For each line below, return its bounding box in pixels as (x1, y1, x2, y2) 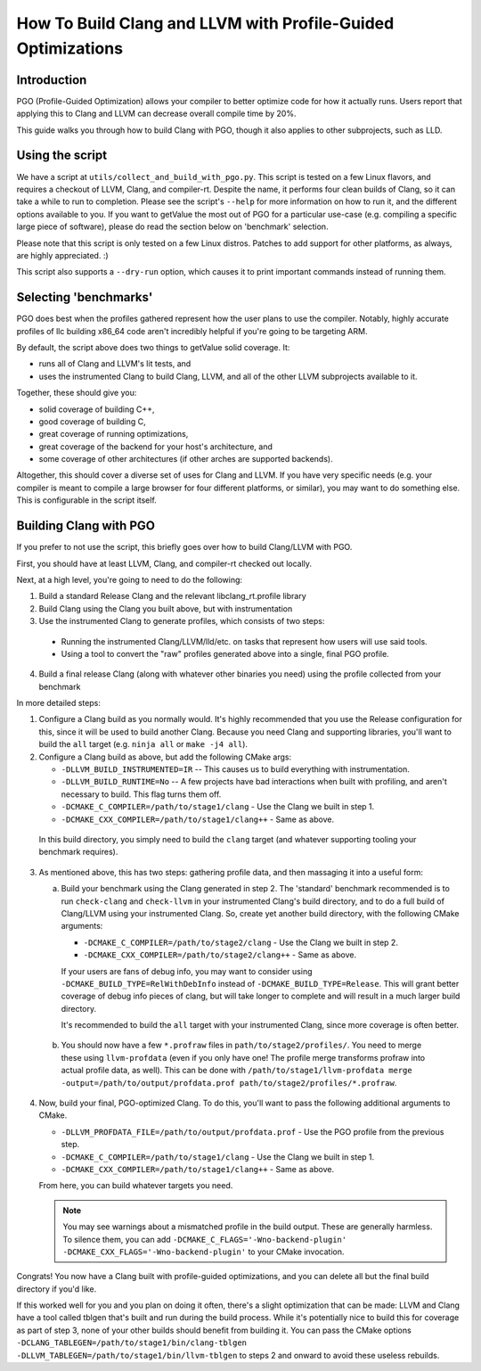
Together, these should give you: (16, 388, 137, 398)
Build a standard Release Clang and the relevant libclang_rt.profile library (38, 591, 306, 602)
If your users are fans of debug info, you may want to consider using (61, 965, 313, 976)
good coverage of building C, (38, 415, 146, 427)
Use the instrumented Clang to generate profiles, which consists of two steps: (38, 616, 325, 627)
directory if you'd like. (16, 1284, 97, 1294)
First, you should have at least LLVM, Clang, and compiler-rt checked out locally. (16, 558, 312, 569)
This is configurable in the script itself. (16, 495, 158, 505)
